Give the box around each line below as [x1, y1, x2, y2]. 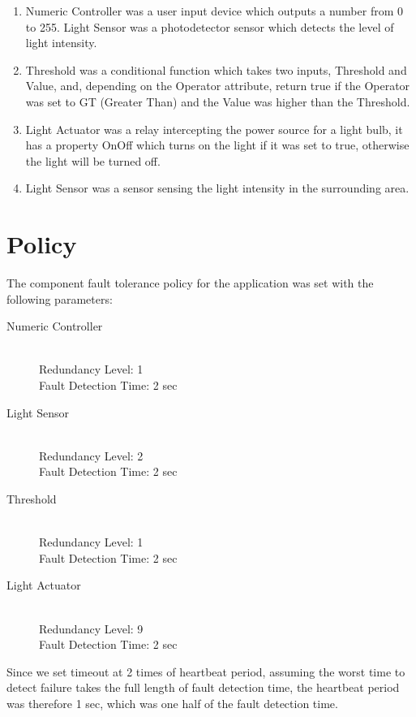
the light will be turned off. [25, 152, 161, 169]
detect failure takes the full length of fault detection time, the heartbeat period [6, 679, 400, 696]
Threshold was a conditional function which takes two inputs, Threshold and [25, 61, 407, 78]
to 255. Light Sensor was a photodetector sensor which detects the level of [25, 18, 394, 35]
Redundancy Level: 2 [39, 447, 144, 464]
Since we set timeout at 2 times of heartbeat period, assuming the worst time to [6, 663, 405, 680]
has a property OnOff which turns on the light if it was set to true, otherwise [25, 136, 410, 153]
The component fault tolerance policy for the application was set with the [6, 274, 374, 292]
